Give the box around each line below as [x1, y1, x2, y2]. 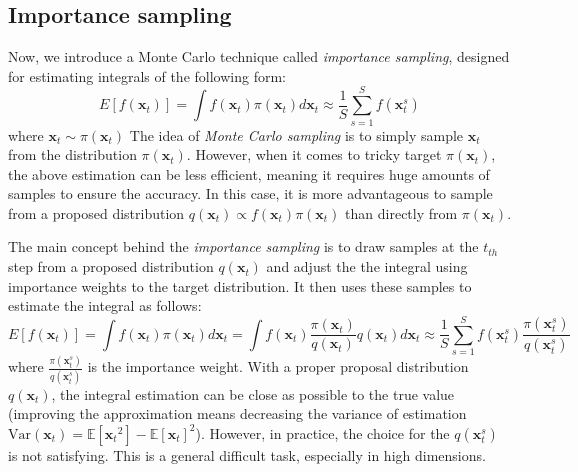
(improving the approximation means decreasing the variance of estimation [8, 403, 467, 424]
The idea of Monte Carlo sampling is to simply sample [129, 124, 464, 145]
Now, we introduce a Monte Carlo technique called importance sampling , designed [8, 46, 510, 67]
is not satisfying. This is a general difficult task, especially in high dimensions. [8, 444, 486, 465]
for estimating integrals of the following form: [8, 65, 286, 86]
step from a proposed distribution [8, 256, 214, 277]
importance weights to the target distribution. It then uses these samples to [8, 275, 472, 296]
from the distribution [8, 144, 137, 165]
